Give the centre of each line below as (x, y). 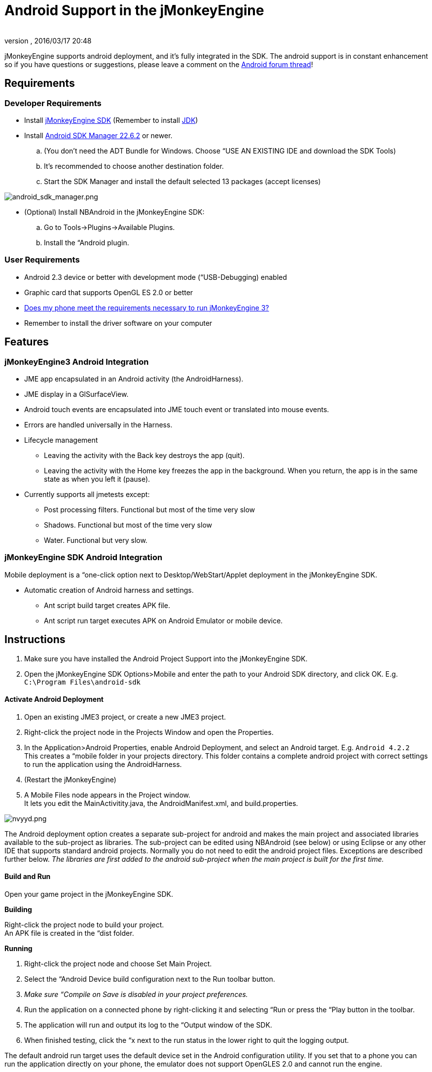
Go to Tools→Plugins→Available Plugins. (109, 227)
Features (27, 342)
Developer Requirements (53, 103)
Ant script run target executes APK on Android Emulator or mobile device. (163, 620)
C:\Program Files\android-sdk (83, 682)
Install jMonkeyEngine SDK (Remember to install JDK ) (111, 120)
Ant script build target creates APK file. (107, 605)
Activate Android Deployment (54, 699)
